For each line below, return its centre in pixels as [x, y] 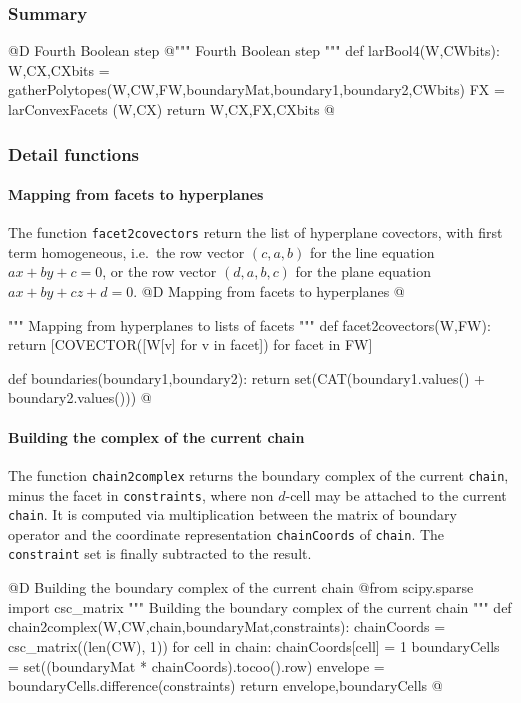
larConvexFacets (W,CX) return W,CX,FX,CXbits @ [171, 109]
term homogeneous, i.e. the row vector [126, 251]
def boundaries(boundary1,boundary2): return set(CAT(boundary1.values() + [246, 377]
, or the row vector [159, 271]
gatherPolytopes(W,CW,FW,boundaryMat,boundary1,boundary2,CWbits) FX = [256, 89]
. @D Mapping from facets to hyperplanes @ [269, 291]
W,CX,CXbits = [59, 69]
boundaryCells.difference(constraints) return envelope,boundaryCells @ [225, 685]
